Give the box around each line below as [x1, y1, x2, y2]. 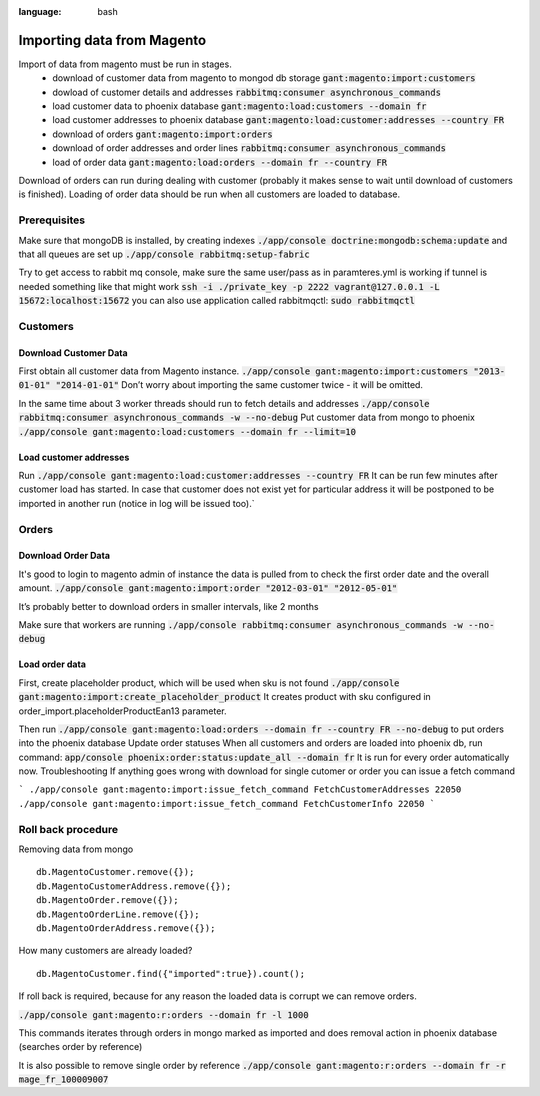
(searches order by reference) [18, 1041, 143, 1053]
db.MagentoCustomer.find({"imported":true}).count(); [36, 968, 305, 979]
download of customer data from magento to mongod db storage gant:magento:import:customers [52, 72, 476, 84]
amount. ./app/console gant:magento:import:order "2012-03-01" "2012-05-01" [18, 582, 398, 594]
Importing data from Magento [18, 31, 207, 49]
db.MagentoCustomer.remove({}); [36, 866, 195, 878]
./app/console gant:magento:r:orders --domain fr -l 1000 [18, 1009, 309, 1020]
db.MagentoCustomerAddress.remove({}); [36, 880, 232, 892]
